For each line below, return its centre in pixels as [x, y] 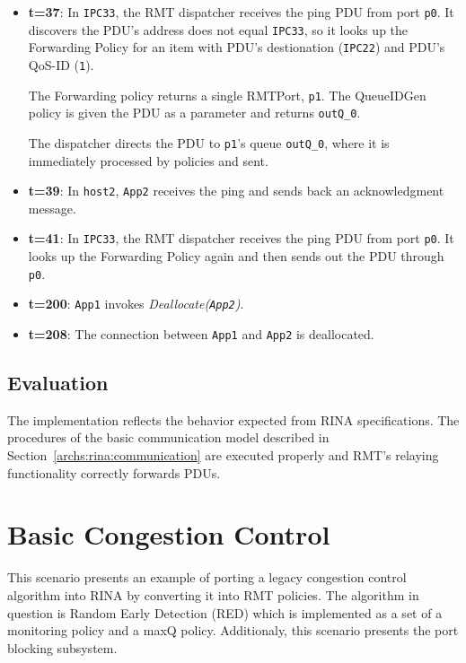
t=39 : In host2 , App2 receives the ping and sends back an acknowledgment [236, 191]
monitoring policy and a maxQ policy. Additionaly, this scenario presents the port [233, 630]
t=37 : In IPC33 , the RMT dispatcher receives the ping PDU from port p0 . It [241, 12]
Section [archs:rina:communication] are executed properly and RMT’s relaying [223, 455]
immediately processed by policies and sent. [148, 160]
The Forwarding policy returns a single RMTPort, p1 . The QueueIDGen [227, 95]
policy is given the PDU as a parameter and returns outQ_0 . [194, 113]
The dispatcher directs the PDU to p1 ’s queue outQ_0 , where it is [209, 142]
